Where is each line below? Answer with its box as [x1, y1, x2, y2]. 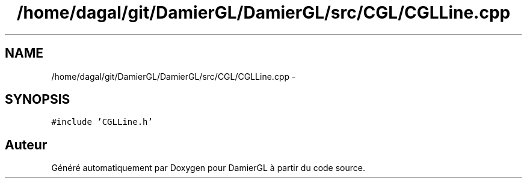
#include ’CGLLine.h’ [51, 117, 153, 127]
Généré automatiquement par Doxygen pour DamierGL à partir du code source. [51, 163, 366, 173]
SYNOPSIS [5, 92, 70, 107]
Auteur [5, 137, 48, 152]
